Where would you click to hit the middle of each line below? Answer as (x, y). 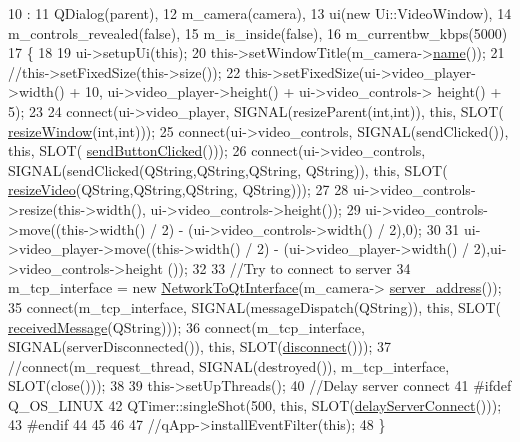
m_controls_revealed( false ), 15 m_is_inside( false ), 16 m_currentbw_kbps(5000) (258, 32)
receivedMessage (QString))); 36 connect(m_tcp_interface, (186, 326)
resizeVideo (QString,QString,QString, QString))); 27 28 (178, 189)
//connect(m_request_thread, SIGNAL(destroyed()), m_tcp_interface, (229, 365)
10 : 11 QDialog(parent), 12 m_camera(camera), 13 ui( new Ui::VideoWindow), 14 (260, 13)
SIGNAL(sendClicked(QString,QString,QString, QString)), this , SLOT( (228, 169)
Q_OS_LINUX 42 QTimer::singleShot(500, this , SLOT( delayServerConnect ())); (255, 404)
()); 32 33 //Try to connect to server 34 (289, 267)
